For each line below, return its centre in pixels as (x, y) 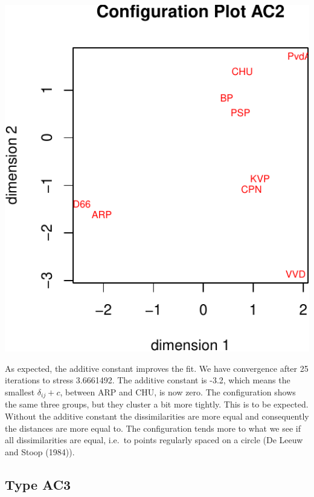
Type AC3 (38, 484)
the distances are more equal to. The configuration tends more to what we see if (153, 428)
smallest (20, 391)
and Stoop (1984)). (40, 451)
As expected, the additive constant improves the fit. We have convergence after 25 (157, 368)
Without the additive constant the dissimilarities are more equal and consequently (157, 416)
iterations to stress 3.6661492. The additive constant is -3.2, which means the (148, 380)
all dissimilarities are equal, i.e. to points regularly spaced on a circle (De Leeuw (154, 440)
